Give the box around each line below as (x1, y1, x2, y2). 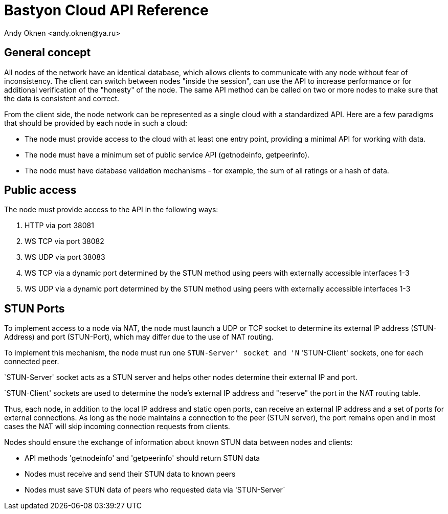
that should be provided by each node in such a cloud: (4, 118, 188, 127)
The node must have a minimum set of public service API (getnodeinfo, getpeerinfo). (25, 150, 310, 159)
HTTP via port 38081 (25, 221, 94, 230)
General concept (4, 46, 91, 59)
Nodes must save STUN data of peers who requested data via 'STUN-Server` (25, 485, 285, 495)
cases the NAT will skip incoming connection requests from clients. (4, 422, 230, 431)
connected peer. (4, 357, 59, 366)
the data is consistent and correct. (4, 94, 120, 103)
